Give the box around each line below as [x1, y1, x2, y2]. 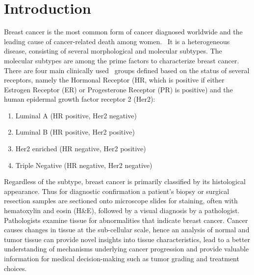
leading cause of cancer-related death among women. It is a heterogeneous [4, 36, 230, 46]
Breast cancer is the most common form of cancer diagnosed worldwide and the [4, 27, 243, 37]
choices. [4, 263, 27, 273]
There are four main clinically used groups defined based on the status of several [4, 65, 250, 75]
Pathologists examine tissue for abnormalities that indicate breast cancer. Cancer [4, 215, 248, 225]
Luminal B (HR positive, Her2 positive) [15, 127, 135, 137]
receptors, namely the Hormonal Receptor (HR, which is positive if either [4, 75, 225, 85]
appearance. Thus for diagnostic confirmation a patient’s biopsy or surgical [4, 186, 229, 196]
